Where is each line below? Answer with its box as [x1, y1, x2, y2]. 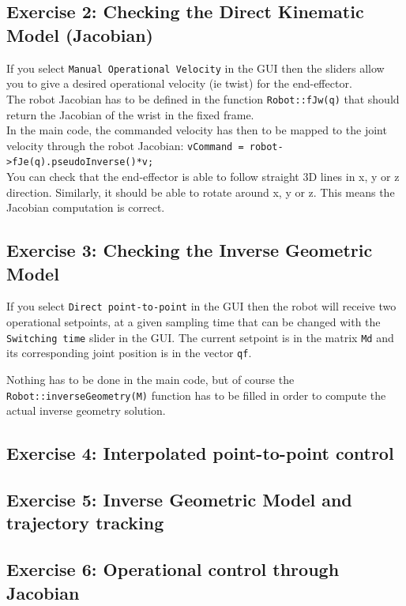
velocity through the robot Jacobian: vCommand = [6, 137, 244, 153]
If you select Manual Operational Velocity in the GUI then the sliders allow [6, 59, 385, 76]
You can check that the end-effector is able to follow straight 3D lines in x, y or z [6, 168, 400, 184]
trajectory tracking [6, 510, 164, 535]
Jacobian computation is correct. [6, 199, 165, 216]
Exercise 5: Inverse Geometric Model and [6, 487, 352, 511]
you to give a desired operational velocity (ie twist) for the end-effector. [6, 75, 352, 92]
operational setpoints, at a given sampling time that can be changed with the [6, 314, 381, 330]
